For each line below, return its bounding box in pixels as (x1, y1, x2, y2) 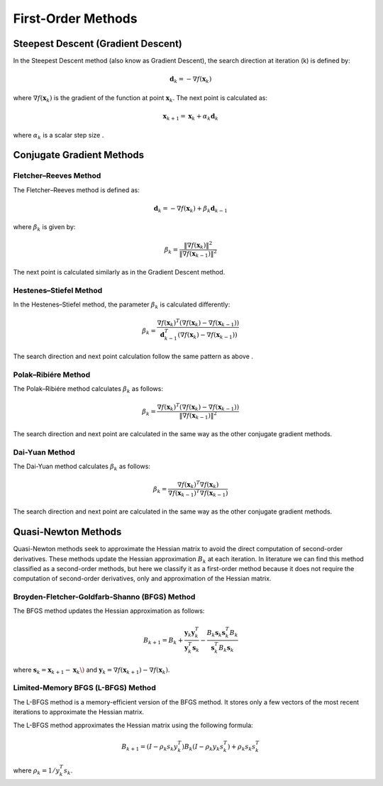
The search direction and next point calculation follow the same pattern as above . (13, 352, 253, 361)
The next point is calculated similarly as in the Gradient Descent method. (13, 268, 226, 277)
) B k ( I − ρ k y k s (182, 742, 223, 752)
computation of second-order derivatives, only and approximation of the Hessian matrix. (13, 575, 272, 583)
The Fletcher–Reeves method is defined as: (13, 185, 140, 194)
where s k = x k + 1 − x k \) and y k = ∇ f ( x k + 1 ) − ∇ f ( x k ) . (13, 665, 170, 675)
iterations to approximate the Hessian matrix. (13, 708, 145, 716)
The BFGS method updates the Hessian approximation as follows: (13, 607, 205, 615)
